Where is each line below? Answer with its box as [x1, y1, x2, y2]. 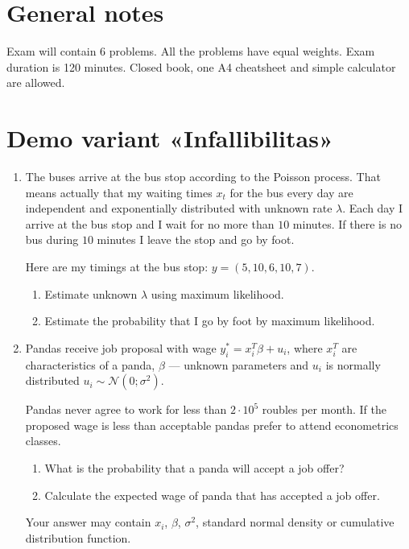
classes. [25, 432, 61, 449]
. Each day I [342, 200, 403, 217]
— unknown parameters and [168, 356, 309, 373]
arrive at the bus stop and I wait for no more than [25, 215, 275, 232]
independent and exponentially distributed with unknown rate [25, 200, 333, 217]
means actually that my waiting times [25, 184, 213, 200]
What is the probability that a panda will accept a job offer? [44, 459, 345, 476]
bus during [25, 231, 79, 248]
